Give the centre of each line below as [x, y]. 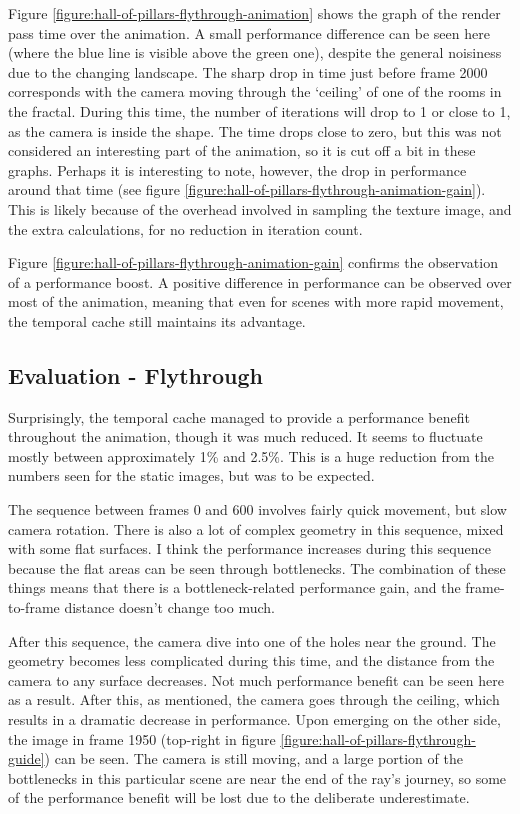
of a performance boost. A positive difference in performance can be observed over [260, 281]
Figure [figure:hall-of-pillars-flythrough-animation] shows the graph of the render [254, 13]
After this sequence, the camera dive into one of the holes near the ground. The [252, 640]
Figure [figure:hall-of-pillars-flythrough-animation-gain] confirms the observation [253, 262]
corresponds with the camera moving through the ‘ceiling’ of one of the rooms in [255, 91]
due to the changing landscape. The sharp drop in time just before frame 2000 [248, 71]
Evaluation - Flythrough [135, 374]
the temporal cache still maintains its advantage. [157, 320]
